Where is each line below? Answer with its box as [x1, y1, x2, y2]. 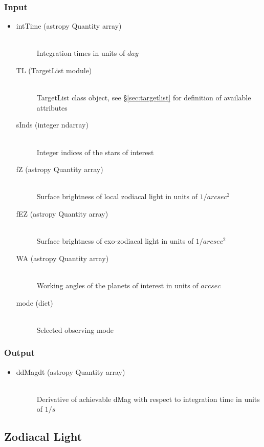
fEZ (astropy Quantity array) [16, 208, 108, 219]
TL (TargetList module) [16, 65, 92, 75]
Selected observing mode [36, 324, 114, 335]
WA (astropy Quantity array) [16, 252, 109, 263]
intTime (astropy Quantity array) [16, 20, 122, 31]
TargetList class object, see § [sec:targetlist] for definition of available [36, 92, 251, 103]
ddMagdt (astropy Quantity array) [16, 366, 125, 377]
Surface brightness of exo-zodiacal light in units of [36, 236, 194, 246]
